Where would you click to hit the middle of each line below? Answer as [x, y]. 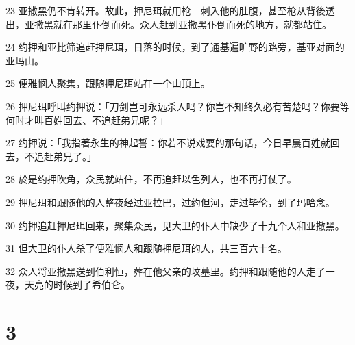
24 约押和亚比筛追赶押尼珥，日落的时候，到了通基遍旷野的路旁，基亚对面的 [175, 47]
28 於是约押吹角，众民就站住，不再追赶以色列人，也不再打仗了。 [151, 179]
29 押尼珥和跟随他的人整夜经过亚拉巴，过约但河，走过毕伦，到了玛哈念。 [170, 202]
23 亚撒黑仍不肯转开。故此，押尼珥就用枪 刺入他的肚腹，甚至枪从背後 [166, 10]
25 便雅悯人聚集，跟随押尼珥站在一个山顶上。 [108, 83]
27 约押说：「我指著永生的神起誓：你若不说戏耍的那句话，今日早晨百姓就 [168, 143]
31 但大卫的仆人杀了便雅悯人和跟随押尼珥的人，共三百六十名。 [146, 248]
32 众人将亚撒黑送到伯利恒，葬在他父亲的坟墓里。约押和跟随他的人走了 [166, 271]
